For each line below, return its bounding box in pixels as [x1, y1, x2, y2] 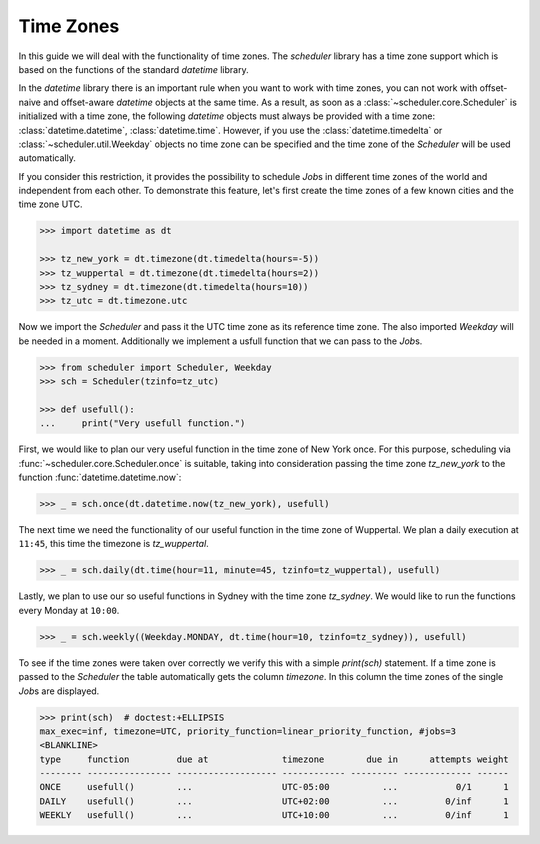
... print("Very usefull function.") [39, 418, 246, 429]
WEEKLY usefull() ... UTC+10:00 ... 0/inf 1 [39, 810, 509, 821]
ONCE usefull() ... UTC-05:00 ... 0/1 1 [39, 781, 509, 793]
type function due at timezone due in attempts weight [39, 753, 509, 765]
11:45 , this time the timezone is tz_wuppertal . [18, 538, 209, 550]
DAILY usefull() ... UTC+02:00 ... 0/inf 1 [39, 795, 509, 807]
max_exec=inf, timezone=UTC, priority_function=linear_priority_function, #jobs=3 [39, 725, 457, 737]
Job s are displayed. [18, 685, 100, 697]
